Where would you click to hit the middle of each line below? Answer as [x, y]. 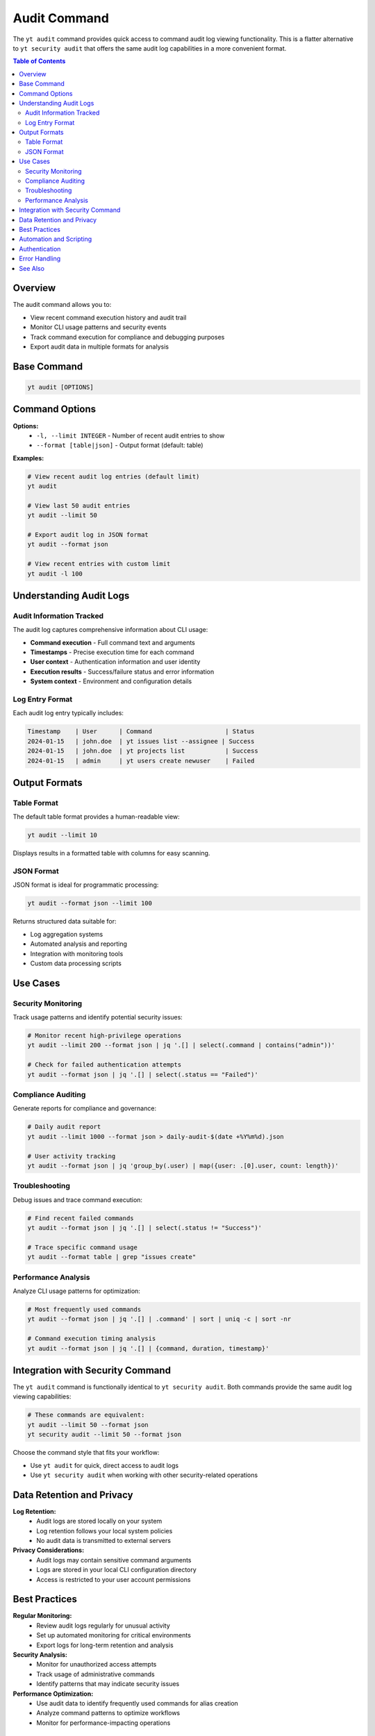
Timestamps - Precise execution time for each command [112, 652]
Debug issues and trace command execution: [77, 1200]
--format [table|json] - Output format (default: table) [120, 445]
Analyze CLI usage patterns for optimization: [76, 1291]
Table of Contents [39, 61]
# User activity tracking [72, 1156]
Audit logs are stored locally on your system [99, 1521]
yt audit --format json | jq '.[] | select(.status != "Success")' [145, 1228]
